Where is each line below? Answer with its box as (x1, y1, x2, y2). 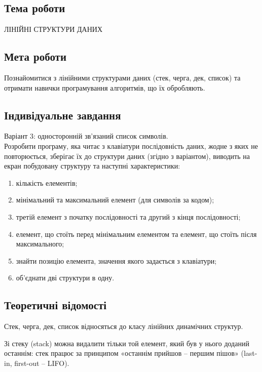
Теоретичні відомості (4, 297, 107, 313)
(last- (241, 348, 257, 358)
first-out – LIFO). (14, 357, 69, 368)
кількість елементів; (16, 177, 78, 188)
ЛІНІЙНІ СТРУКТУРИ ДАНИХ (4, 24, 103, 34)
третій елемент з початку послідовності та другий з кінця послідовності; (16, 211, 241, 222)
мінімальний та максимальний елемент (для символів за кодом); (16, 194, 214, 205)
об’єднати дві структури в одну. (16, 272, 115, 283)
